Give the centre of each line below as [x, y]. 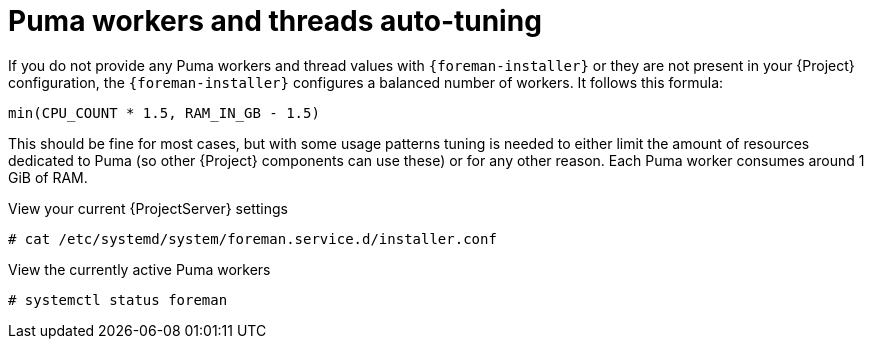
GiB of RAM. [48, 177]
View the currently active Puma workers [139, 269]
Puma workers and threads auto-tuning [275, 21]
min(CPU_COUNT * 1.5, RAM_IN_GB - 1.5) [164, 112]
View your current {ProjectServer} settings [148, 208]
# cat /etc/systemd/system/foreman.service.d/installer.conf [252, 238]
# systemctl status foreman [118, 299]
